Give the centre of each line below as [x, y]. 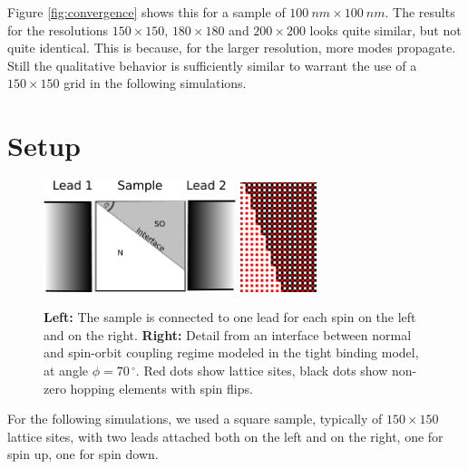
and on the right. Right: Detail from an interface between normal [228, 334]
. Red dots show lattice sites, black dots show [262, 370]
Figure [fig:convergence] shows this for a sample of [146, 12]
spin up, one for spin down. [83, 454]
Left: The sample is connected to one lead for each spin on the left [230, 317]
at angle [66, 370]
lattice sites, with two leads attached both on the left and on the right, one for [225, 436]
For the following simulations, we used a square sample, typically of [195, 419]
